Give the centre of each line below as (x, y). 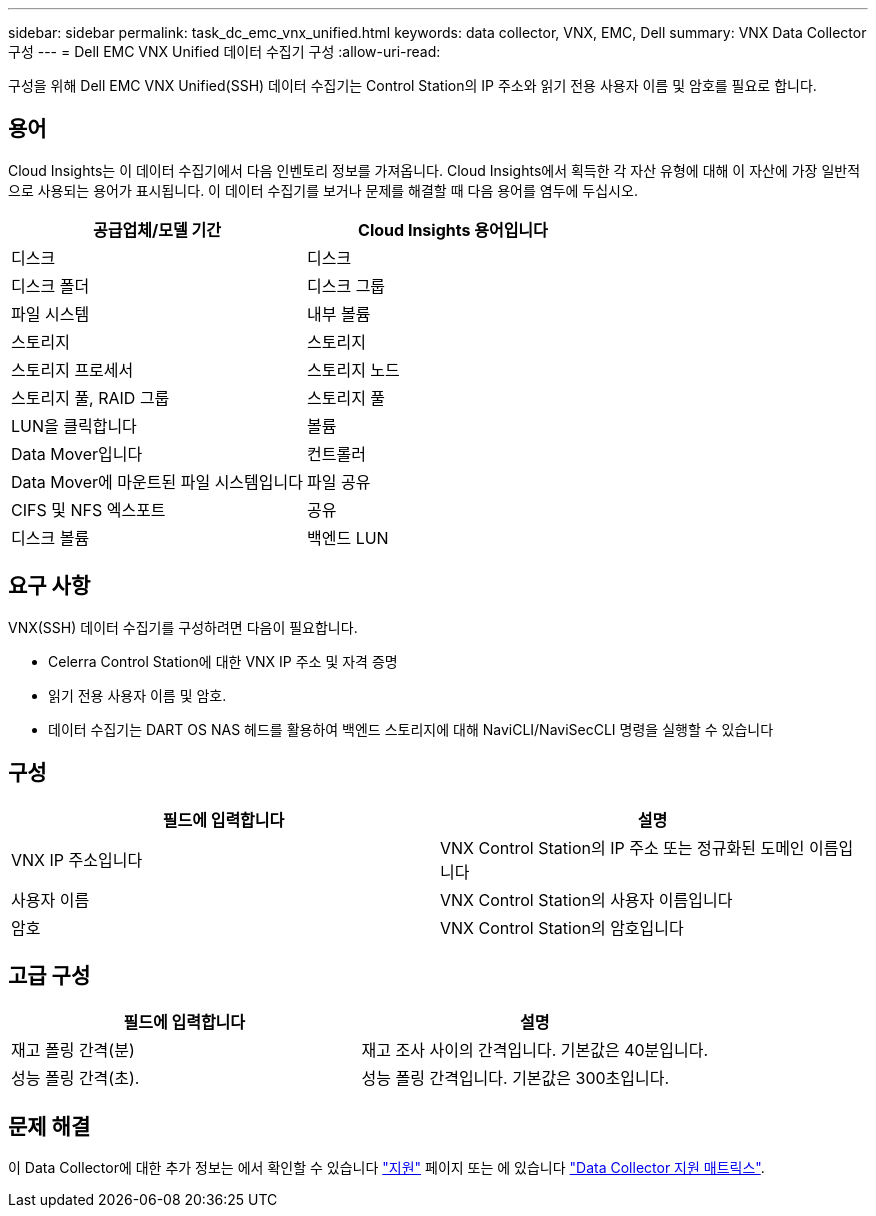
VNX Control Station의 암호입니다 (562, 927)
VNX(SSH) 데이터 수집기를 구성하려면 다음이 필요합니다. (183, 627)
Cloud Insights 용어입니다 (453, 229)
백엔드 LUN (347, 537)
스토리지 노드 (353, 369)
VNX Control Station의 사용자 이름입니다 (586, 899)
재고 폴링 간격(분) (73, 1050)
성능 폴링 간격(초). (75, 1078)
